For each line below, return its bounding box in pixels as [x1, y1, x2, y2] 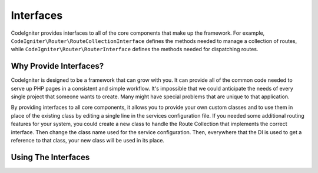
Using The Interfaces [11, 152, 90, 162]
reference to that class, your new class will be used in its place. [11, 137, 165, 144]
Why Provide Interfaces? [11, 61, 104, 71]
